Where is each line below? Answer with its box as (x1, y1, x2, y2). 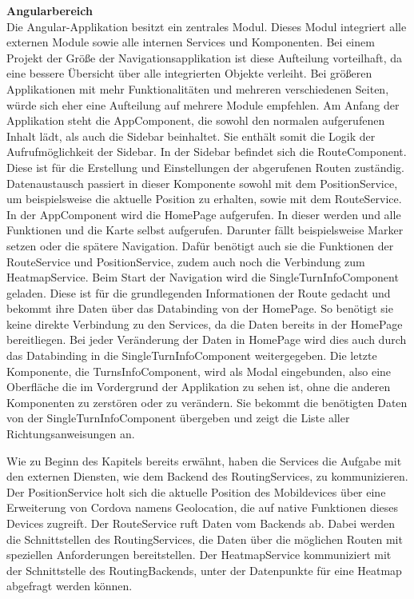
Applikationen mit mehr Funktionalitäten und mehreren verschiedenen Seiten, (6, 80, 389, 97)
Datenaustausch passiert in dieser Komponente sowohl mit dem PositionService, (6, 174, 398, 191)
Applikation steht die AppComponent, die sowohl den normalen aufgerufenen (6, 112, 385, 129)
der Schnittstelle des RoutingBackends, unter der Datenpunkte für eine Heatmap (6, 561, 402, 578)
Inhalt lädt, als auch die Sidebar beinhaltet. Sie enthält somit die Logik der (6, 127, 376, 144)
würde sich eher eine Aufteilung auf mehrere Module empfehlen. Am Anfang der (6, 96, 400, 113)
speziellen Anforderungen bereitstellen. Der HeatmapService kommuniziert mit (6, 546, 392, 563)
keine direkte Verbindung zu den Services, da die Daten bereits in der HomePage (6, 315, 403, 332)
